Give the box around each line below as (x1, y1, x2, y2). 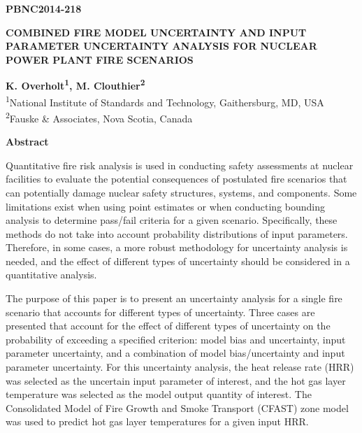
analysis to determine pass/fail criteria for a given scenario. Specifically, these (6, 213, 338, 227)
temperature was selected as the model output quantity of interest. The (6, 387, 312, 402)
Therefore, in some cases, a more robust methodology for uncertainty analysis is (6, 240, 348, 255)
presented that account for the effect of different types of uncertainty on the (6, 318, 331, 333)
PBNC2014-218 (6, 1, 82, 15)
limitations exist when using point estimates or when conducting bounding (6, 199, 326, 213)
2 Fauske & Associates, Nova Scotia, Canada (6, 108, 193, 125)
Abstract (6, 134, 49, 149)
